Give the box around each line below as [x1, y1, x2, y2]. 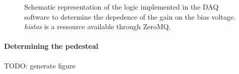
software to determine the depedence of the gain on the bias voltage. [24, 11, 236, 22]
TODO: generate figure [4, 60, 76, 70]
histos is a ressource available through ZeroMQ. [24, 21, 171, 32]
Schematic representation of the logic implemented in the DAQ [24, 2, 219, 12]
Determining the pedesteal [4, 41, 98, 51]
